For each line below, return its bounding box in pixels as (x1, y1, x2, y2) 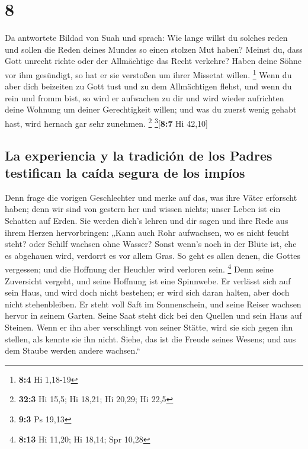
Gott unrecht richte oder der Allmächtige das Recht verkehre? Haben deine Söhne (5, 54, 302, 67)
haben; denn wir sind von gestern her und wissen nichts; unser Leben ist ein (5, 203, 281, 215)
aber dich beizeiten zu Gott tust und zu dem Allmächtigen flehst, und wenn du (5, 80, 292, 92)
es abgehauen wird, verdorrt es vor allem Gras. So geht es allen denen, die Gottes (5, 249, 300, 261)
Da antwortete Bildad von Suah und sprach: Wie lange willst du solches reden (5, 31, 288, 44)
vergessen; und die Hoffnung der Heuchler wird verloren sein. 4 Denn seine (5, 261, 274, 275)
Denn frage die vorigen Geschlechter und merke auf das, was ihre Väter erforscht (5, 191, 297, 203)
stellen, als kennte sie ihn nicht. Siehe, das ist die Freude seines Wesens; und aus (5, 332, 296, 345)
